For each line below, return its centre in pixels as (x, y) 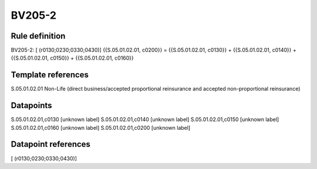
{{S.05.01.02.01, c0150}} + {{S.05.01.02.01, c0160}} (72, 58)
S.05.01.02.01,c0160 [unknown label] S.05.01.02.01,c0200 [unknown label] (101, 127)
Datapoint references (51, 144)
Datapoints (31, 106)
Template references (50, 75)
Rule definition (38, 36)
